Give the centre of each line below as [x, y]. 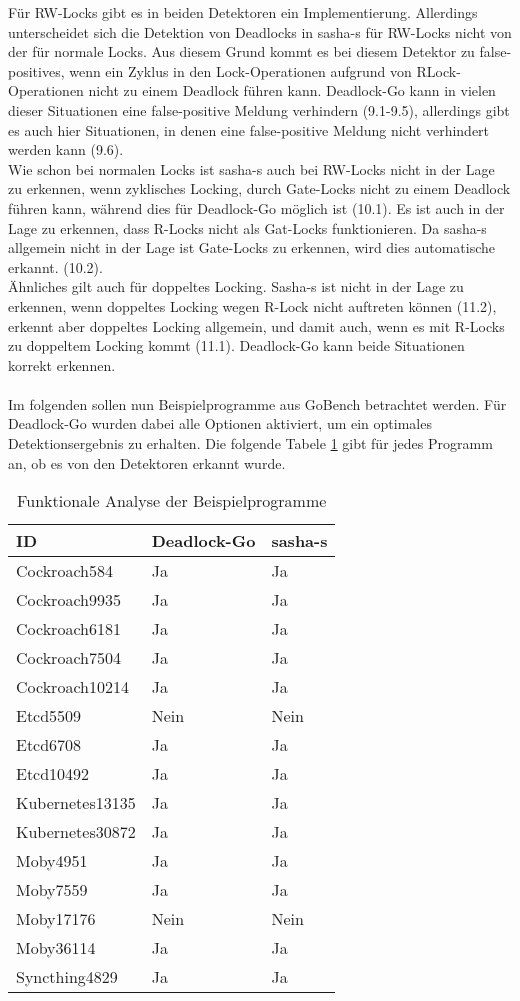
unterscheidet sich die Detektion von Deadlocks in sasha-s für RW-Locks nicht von [260, 31]
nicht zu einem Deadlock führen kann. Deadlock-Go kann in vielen [292, 90]
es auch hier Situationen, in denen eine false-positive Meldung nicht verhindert [249, 129]
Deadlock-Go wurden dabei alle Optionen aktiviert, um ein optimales [220, 423]
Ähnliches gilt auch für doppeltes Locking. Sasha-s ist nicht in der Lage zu [236, 286]
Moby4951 [52, 861]
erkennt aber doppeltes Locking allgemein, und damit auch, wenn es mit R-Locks [256, 325]
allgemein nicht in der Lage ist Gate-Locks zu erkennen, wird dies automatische [251, 247]
